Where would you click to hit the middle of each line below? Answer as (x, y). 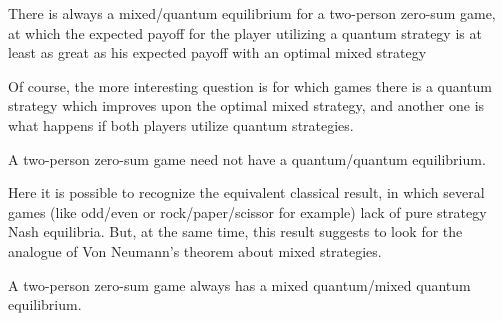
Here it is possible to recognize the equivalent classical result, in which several (246, 192)
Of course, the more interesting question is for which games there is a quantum (250, 85)
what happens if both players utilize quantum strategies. (181, 124)
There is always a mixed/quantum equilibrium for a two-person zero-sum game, (252, 13)
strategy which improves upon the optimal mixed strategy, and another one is (246, 105)
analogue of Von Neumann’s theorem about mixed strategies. (195, 250)
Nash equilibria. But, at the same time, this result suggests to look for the (235, 231)
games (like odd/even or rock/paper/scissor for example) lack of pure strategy (247, 211)
